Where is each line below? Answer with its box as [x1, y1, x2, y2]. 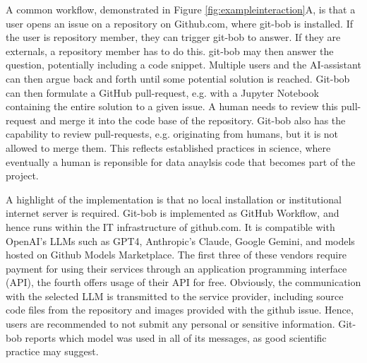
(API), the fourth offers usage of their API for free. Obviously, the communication [6, 275, 361, 290]
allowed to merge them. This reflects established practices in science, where [6, 140, 331, 155]
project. [6, 168, 39, 183]
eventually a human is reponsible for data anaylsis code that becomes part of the [6, 154, 356, 169]
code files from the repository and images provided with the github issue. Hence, [6, 302, 354, 317]
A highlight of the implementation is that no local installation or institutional [6, 191, 342, 206]
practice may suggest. [6, 344, 99, 359]
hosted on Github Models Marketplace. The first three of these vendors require [6, 247, 347, 262]
